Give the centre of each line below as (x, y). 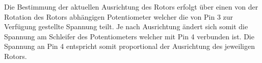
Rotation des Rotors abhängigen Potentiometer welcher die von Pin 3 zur (119, 16)
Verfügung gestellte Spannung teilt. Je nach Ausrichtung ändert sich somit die (126, 26)
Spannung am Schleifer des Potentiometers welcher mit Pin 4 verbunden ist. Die (129, 36)
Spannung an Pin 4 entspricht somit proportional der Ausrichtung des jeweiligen (129, 46)
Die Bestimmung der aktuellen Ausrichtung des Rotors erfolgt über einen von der (131, 7)
